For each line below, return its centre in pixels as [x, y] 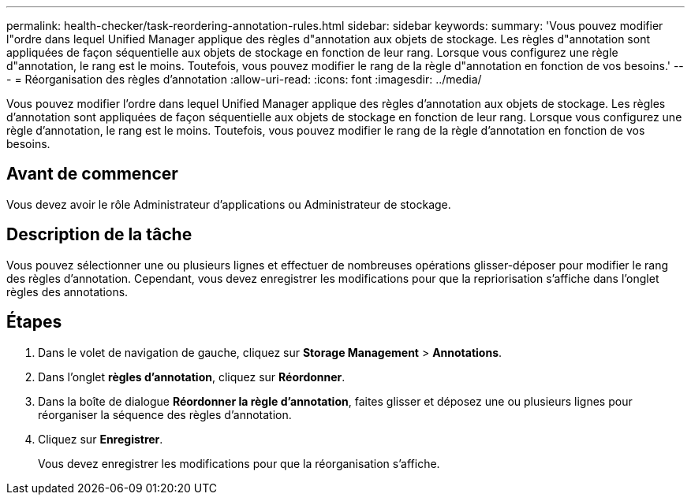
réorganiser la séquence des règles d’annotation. [165, 414]
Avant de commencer [92, 174]
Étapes [34, 322]
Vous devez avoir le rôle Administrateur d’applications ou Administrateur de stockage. [229, 204]
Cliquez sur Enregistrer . [101, 439]
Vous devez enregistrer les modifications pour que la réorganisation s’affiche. [239, 463]
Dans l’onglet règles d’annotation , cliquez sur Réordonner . [192, 377]
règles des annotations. [67, 291]
